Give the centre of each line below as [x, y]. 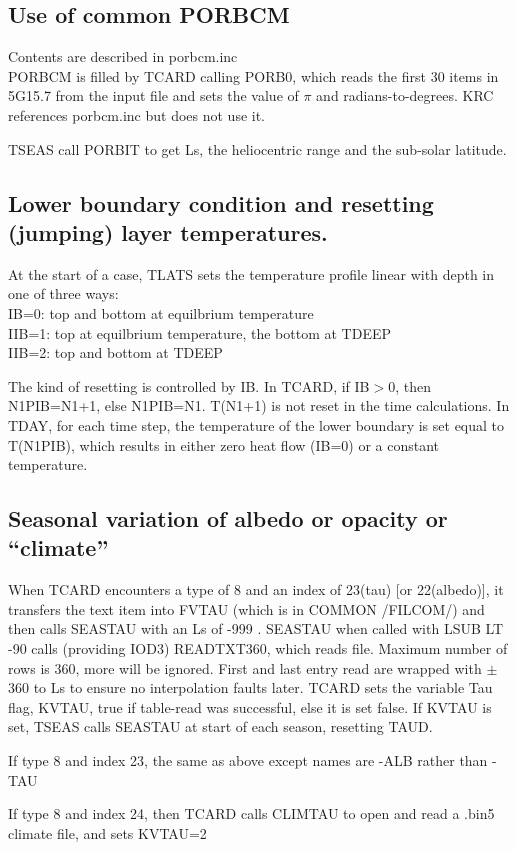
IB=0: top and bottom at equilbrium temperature [161, 312]
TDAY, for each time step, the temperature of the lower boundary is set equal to [256, 424]
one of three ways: [63, 293]
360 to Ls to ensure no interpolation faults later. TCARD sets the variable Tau [250, 687]
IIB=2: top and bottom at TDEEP [115, 352]
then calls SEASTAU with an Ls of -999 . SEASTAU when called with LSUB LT [256, 628]
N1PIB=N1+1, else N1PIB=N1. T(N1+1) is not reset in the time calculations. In [259, 405]
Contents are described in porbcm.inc [123, 56]
